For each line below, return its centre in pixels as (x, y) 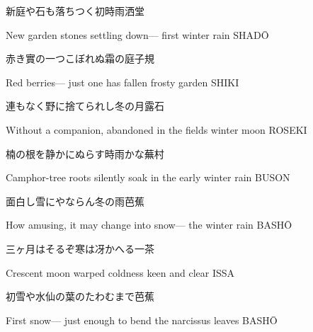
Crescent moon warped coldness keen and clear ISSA (120, 272)
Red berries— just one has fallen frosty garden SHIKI (123, 82)
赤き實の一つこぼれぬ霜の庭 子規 (80, 58)
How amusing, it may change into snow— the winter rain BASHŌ (149, 225)
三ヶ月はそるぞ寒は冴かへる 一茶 (80, 248)
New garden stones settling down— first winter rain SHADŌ (137, 34)
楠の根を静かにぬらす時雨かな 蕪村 (85, 153)
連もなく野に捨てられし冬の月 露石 (85, 106)
